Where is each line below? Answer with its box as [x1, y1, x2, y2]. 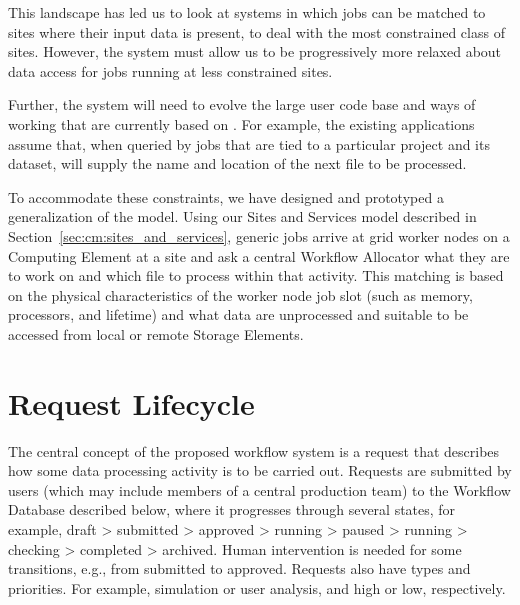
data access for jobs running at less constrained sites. [8, 60, 333, 81]
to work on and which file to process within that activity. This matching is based [8, 265, 504, 286]
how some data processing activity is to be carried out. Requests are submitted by [8, 460, 512, 481]
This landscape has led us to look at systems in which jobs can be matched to [8, 2, 486, 22]
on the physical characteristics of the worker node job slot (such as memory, [8, 284, 473, 305]
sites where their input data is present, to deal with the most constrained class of [8, 21, 505, 42]
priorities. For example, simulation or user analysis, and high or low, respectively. [8, 577, 506, 598]
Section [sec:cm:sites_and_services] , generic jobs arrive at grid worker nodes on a [8, 225, 510, 246]
